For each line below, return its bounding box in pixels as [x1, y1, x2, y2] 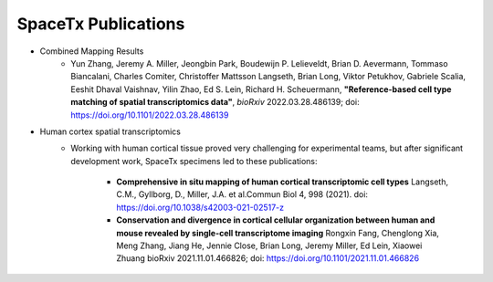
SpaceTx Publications [16, 14, 185, 34]
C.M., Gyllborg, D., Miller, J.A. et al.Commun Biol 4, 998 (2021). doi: [116, 189, 369, 200]
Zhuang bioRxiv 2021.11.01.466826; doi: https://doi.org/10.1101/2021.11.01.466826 [116, 253, 420, 264]
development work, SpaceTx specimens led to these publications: [70, 155, 319, 166]
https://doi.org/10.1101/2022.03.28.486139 [70, 110, 229, 120]
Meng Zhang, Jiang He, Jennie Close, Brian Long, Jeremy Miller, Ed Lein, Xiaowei [116, 240, 423, 251]
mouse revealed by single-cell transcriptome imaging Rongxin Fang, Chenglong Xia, [116, 227, 440, 238]
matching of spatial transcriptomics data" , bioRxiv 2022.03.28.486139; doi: [70, 97, 360, 108]
